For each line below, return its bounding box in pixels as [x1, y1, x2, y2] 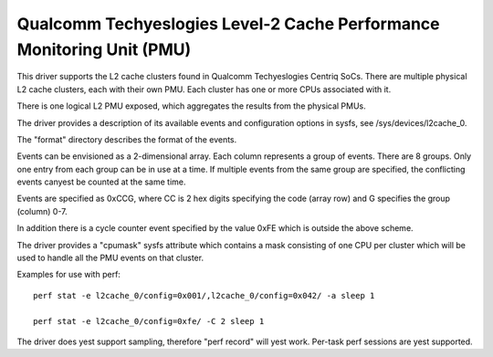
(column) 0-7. [16, 205, 68, 216]
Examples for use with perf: [16, 269, 121, 280]
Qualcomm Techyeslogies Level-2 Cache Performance [16, 14, 440, 34]
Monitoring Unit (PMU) [16, 39, 192, 59]
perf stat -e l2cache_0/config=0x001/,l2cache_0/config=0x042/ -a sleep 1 [33, 290, 375, 300]
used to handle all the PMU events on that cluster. [16, 252, 205, 264]
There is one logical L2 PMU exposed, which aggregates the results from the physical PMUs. [16, 100, 367, 111]
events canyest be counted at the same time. [16, 176, 186, 187]
